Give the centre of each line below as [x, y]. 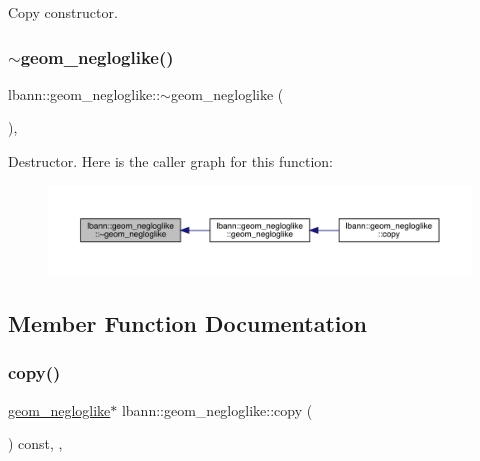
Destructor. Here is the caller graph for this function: [171, 161]
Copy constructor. [63, 12]
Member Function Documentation [188, 323]
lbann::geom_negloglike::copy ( [217, 409]
